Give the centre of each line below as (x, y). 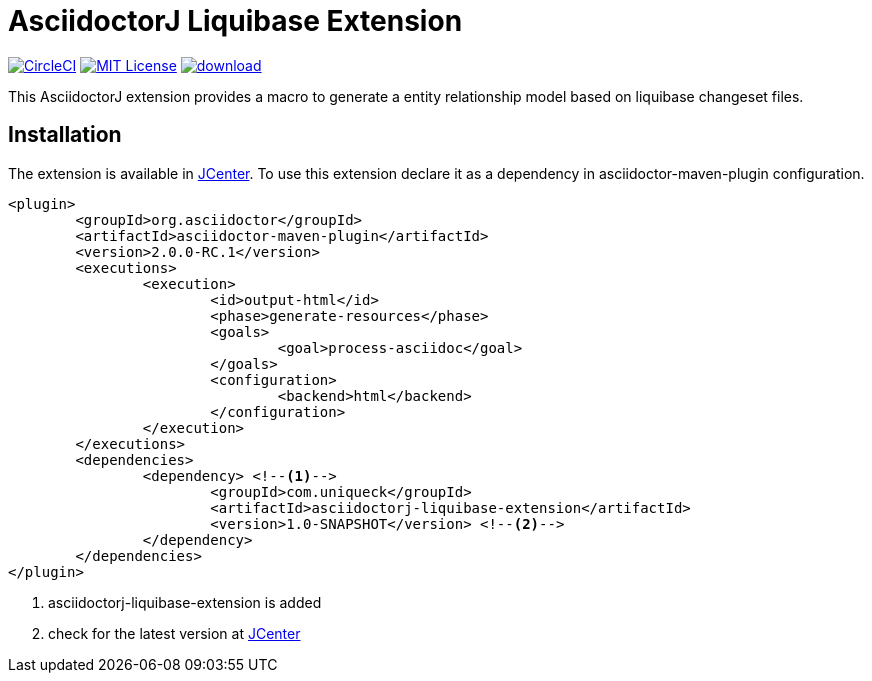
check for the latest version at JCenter (174, 633)
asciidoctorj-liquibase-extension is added (185, 602)
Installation (65, 135)
